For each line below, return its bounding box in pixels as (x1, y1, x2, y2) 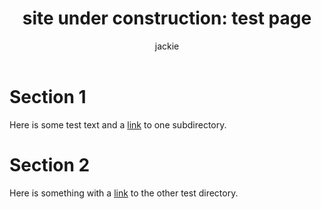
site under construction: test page (22, 7, 312, 30)
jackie (154, 40, 180, 52)
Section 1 (9, 85, 87, 108)
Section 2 (9, 153, 91, 176)
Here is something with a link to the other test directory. (9, 187, 239, 199)
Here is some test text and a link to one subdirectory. (9, 118, 227, 131)
